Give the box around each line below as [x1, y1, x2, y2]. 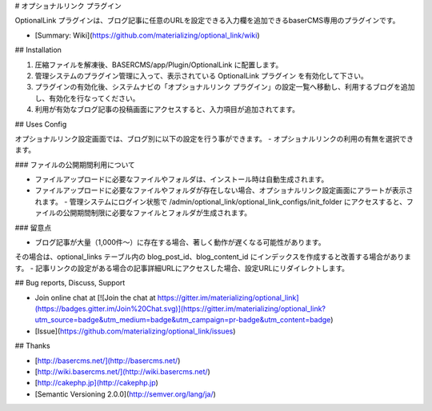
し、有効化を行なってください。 [34, 93, 140, 103]
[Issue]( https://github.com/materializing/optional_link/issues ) [34, 326, 236, 336]
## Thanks [14, 341, 51, 351]
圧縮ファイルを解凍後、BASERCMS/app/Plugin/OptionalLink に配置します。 [34, 60, 283, 70]
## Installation [14, 45, 62, 55]
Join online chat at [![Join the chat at [34, 293, 156, 302]
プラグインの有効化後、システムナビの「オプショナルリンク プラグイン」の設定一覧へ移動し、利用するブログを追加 [34, 82, 415, 92]
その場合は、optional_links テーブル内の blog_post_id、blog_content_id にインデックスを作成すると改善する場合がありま [14, 252, 412, 261]
